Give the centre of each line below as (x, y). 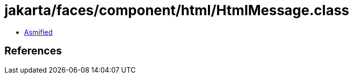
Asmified (39, 32)
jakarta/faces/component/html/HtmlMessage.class (177, 10)
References (33, 51)
